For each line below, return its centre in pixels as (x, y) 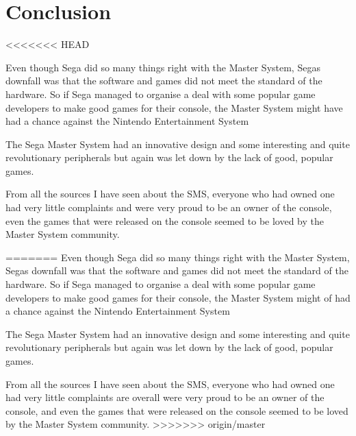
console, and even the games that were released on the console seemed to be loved (177, 410)
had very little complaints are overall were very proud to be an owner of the (165, 397)
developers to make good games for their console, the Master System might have (174, 107)
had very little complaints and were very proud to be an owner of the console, (169, 207)
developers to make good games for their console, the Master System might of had (178, 297)
